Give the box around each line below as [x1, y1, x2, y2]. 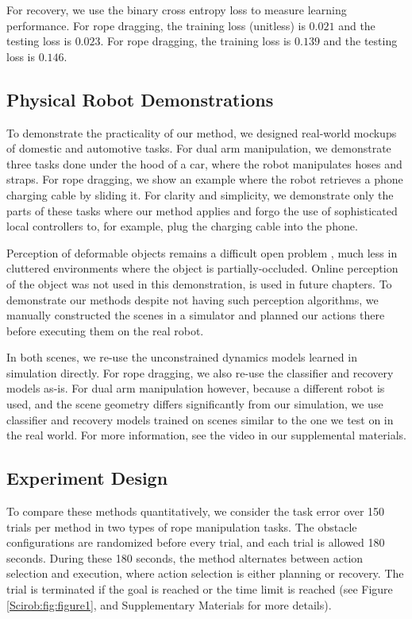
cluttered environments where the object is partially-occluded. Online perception [6, 260, 399, 277]
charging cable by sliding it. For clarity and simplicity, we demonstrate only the [6, 186, 394, 203]
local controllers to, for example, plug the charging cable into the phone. [6, 218, 358, 234]
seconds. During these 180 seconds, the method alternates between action [6, 549, 364, 566]
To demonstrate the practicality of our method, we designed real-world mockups [6, 124, 397, 141]
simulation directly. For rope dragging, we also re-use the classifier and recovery [6, 364, 394, 381]
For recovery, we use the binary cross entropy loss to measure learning [6, 2, 347, 17]
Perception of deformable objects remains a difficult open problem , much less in [6, 244, 398, 261]
